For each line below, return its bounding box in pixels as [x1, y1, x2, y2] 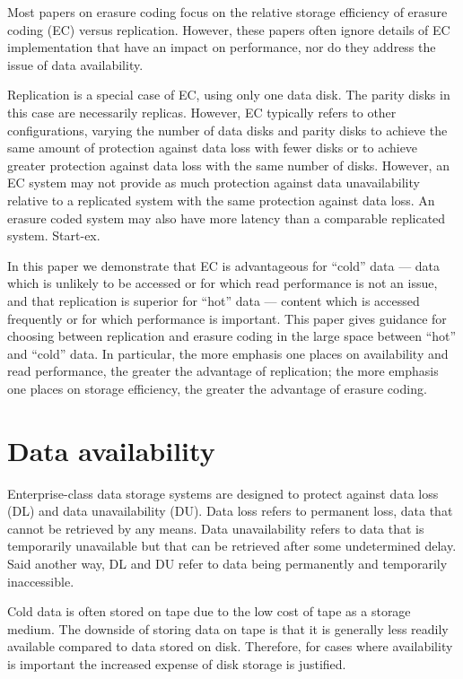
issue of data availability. [7, 55, 144, 74]
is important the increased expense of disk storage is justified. [7, 654, 346, 673]
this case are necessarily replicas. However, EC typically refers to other [7, 102, 397, 121]
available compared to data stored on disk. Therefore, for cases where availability [7, 637, 453, 656]
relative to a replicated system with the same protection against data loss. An [7, 190, 435, 209]
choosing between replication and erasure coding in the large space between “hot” [7, 326, 457, 345]
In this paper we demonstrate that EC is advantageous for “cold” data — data [7, 256, 441, 274]
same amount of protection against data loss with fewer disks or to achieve [7, 138, 418, 157]
